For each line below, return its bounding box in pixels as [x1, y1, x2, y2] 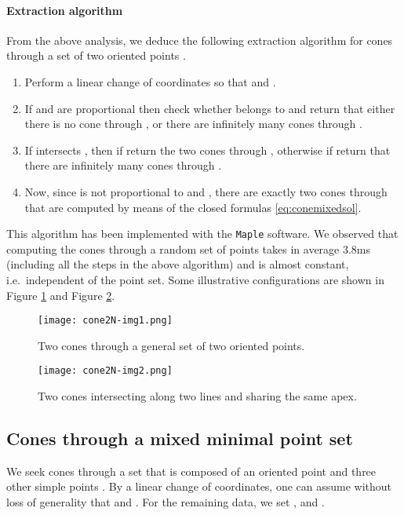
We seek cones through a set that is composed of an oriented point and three [6, 462, 377, 479]
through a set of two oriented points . [6, 47, 186, 64]
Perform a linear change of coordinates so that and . [24, 73, 276, 89]
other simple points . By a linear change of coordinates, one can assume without [6, 478, 392, 495]
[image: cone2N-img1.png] [38, 315, 173, 327]
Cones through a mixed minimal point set [6, 426, 353, 451]
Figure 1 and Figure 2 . [6, 287, 115, 303]
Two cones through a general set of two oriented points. [38, 337, 305, 353]
